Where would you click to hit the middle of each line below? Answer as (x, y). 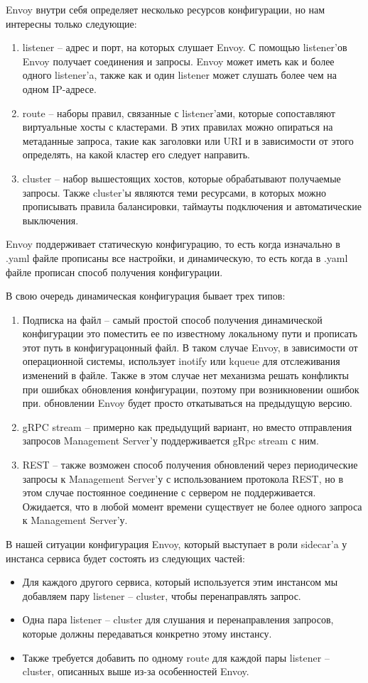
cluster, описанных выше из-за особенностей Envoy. (136, 671)
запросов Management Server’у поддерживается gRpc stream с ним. (171, 441)
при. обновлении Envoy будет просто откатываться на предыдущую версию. (188, 403)
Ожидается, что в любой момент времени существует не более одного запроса (192, 506)
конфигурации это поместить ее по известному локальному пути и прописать (190, 333)
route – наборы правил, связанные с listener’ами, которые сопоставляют (179, 113)
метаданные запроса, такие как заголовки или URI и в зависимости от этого (188, 140)
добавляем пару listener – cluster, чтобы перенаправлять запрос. (162, 595)
